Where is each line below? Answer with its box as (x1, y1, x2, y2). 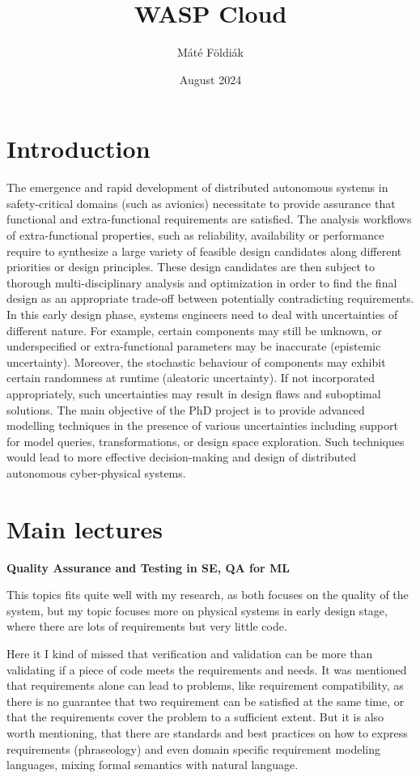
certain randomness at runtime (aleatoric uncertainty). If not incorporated (6, 369, 375, 386)
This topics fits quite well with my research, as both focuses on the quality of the (6, 586, 409, 603)
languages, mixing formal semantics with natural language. (6, 756, 299, 773)
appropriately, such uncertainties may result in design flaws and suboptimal (6, 385, 381, 402)
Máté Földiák (177, 44, 244, 61)
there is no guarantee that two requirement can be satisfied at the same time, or (6, 692, 405, 709)
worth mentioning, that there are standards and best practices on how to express (6, 725, 408, 741)
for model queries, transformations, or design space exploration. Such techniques (6, 432, 405, 449)
